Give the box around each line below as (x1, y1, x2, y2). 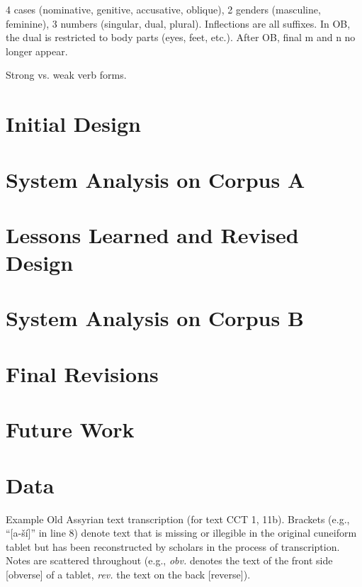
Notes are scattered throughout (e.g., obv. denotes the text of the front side (6, 553, 333, 568)
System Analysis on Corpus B (6, 303, 304, 332)
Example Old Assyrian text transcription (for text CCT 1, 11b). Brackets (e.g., (6, 511, 350, 526)
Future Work (6, 415, 135, 444)
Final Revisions (6, 359, 159, 388)
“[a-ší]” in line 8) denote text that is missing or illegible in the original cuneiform (6, 525, 357, 540)
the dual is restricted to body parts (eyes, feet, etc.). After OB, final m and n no (6, 30, 356, 45)
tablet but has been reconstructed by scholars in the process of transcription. (6, 539, 340, 554)
